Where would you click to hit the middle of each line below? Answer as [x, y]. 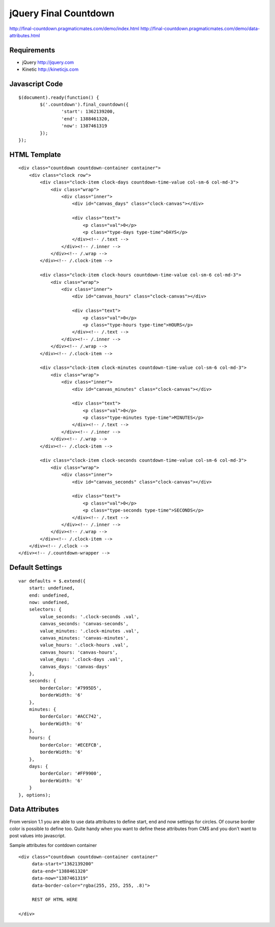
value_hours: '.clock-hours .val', [84, 645]
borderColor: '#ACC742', [71, 717]
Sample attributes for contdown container [53, 845]
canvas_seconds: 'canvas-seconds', [84, 624]
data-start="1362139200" [63, 864]
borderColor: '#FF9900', [71, 774]
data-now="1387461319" [60, 878]
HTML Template [35, 155]
